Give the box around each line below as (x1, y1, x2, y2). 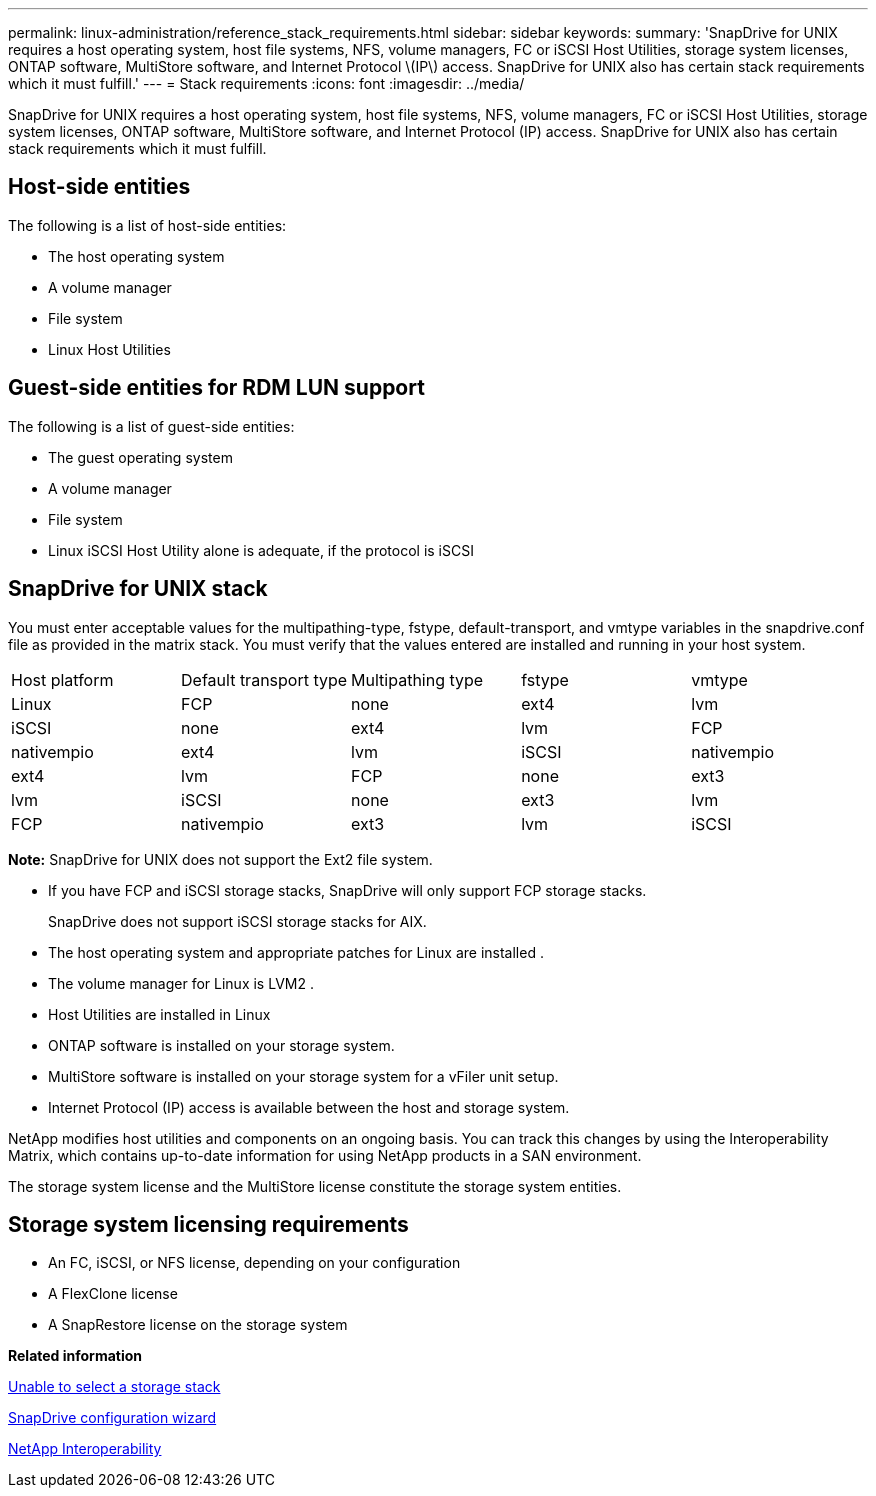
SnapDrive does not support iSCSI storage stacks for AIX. (48, 912, 427, 930)
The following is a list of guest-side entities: (8, 417, 295, 435)
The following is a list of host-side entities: (8, 216, 287, 234)
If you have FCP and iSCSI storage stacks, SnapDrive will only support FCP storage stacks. (48, 881, 647, 899)
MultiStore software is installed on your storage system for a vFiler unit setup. (48, 1067, 559, 1085)
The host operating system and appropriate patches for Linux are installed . (48, 943, 544, 961)
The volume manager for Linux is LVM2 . (48, 974, 314, 992)
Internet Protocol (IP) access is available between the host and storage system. (48, 1098, 570, 1116)
